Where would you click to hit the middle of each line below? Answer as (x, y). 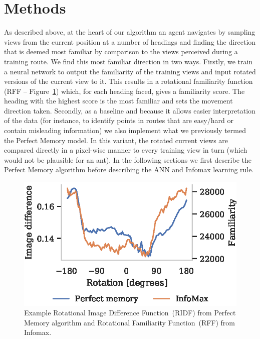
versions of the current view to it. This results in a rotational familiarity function (128, 81)
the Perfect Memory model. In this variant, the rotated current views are (116, 140)
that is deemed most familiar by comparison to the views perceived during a (121, 51)
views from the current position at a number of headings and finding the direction (130, 41)
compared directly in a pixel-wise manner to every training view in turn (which (126, 150)
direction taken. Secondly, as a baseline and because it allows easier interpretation (130, 110)
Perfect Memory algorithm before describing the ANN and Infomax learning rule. (129, 169)
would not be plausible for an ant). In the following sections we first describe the (128, 159)
